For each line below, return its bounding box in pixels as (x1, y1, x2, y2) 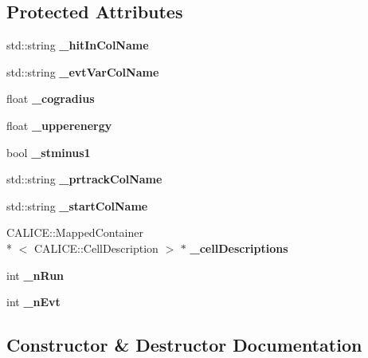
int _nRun (6, 266, 65, 283)
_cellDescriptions (190, 239, 288, 256)
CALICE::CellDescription (33, 239, 159, 256)
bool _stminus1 (6, 144, 91, 160)
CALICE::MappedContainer (6, 224, 143, 241)
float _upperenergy (6, 116, 112, 133)
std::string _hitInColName (6, 37, 149, 53)
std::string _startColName (6, 197, 148, 214)
